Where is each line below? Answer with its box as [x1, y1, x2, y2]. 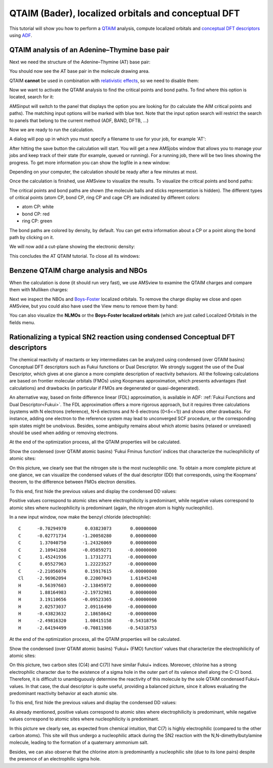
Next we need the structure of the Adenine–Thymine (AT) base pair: [9, 59, 151, 65]
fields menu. [9, 319, 35, 325]
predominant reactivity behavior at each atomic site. [9, 690, 118, 696]
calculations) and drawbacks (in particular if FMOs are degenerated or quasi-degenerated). [9, 385, 200, 391]
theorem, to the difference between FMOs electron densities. [9, 479, 136, 485]
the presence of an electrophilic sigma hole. [9, 756, 101, 762]
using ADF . [9, 32, 32, 38]
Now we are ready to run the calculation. [9, 127, 95, 133]
